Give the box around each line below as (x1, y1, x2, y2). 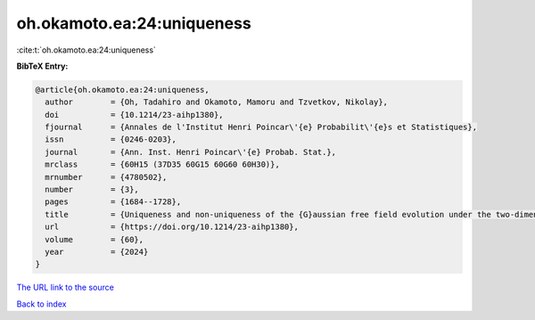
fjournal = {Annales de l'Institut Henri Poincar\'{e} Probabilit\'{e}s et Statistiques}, (45, 122, 477, 133)
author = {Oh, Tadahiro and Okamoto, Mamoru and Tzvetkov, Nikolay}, (45, 97, 388, 107)
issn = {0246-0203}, (45, 135, 177, 144)
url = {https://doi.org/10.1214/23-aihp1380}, (45, 222, 299, 232)
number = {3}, (45, 185, 140, 195)
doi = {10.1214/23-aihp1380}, (45, 110, 224, 119)
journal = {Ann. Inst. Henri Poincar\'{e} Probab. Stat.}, (45, 147, 337, 157)
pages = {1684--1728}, (45, 197, 182, 207)
